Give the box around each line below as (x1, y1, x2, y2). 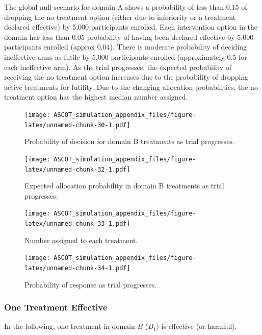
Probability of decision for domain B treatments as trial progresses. (24, 136, 234, 147)
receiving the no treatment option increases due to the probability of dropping (4, 71, 249, 82)
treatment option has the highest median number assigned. (4, 91, 188, 102)
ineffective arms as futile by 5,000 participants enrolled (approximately (4, 51, 225, 62)
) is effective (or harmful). (156, 321, 237, 331)
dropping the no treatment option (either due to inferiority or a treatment (4, 11, 236, 22)
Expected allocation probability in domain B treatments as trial (24, 180, 224, 191)
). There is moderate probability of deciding (110, 41, 247, 52)
